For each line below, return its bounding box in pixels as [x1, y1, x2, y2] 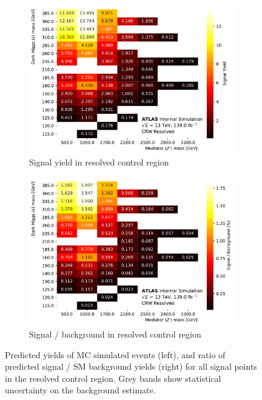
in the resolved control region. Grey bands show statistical [5, 372, 221, 384]
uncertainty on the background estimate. [5, 384, 156, 396]
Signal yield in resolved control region [29, 156, 169, 168]
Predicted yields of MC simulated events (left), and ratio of [5, 348, 226, 361]
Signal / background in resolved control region [29, 327, 201, 340]
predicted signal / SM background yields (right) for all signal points [5, 360, 257, 373]
